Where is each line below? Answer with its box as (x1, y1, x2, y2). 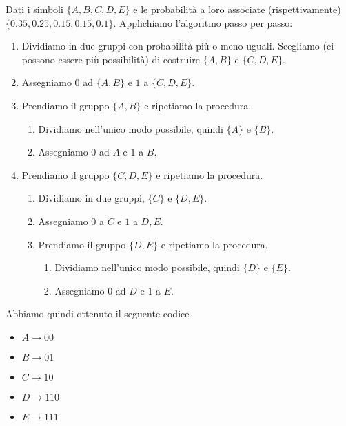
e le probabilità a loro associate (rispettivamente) (133, 2, 341, 16)
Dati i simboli (6, 2, 63, 16)
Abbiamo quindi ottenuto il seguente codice (6, 306, 190, 321)
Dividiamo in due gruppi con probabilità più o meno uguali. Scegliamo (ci (21, 39, 334, 53)
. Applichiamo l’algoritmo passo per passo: (113, 15, 293, 30)
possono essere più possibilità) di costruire (21, 52, 200, 66)
